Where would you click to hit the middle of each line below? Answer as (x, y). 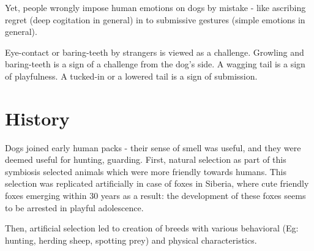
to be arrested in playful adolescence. (74, 207)
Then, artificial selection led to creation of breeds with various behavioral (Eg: (152, 228)
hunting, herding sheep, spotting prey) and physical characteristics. (131, 240)
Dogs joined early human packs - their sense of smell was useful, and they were (153, 147)
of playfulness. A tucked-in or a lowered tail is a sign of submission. (131, 76)
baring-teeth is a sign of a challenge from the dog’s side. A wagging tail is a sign (155, 64)
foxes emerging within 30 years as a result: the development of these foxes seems (155, 196)
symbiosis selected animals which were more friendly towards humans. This (146, 171)
